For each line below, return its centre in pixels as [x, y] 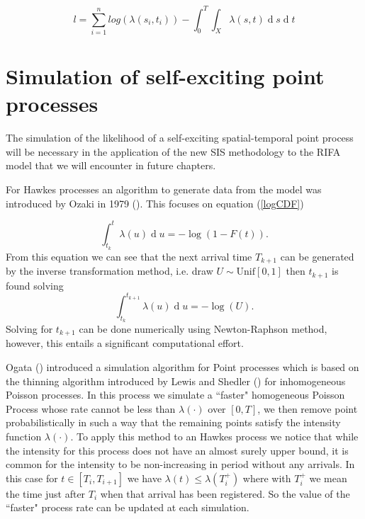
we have [144, 478]
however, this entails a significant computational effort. [125, 343]
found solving [35, 285]
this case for [32, 478]
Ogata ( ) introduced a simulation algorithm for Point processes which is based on [182, 367]
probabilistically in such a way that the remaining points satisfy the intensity [173, 422]
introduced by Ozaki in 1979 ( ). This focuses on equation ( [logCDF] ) [155, 203]
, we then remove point [308, 408]
